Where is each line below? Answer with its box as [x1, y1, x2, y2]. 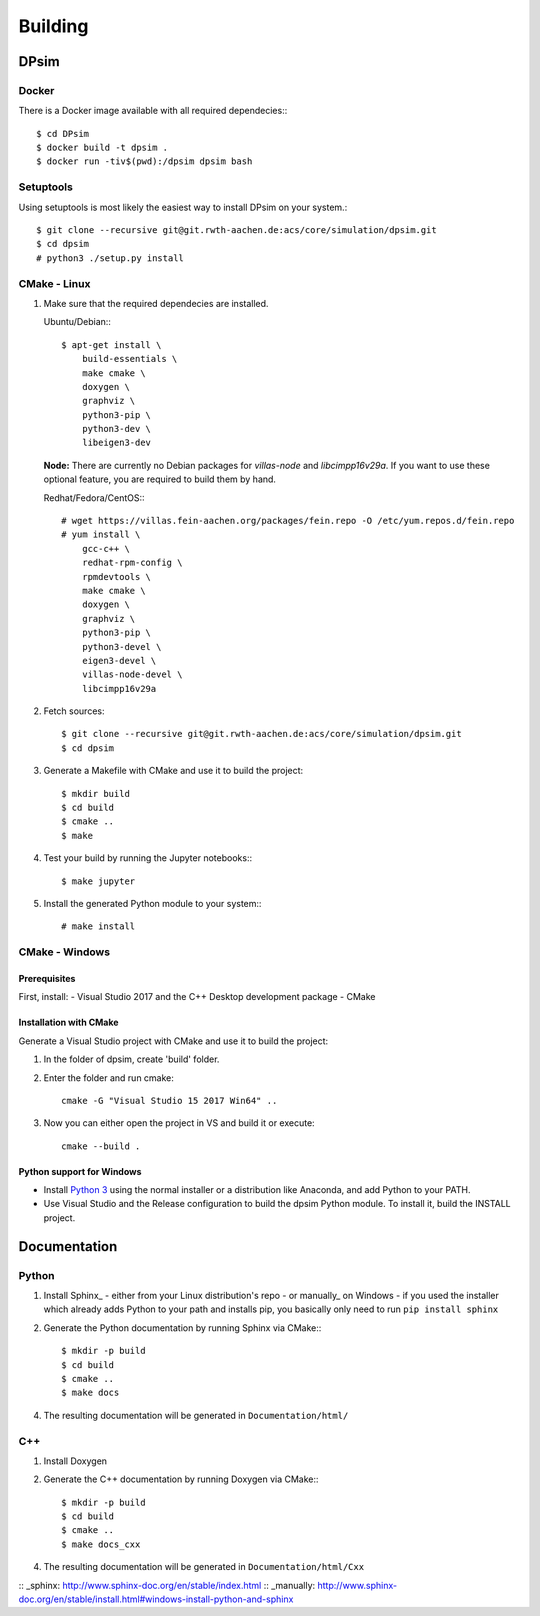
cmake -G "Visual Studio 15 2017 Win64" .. [61, 1095, 278, 1106]
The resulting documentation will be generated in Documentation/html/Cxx [43, 1561, 365, 1573]
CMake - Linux [18, 276, 91, 290]
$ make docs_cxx [61, 1538, 141, 1550]
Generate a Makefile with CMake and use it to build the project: [43, 765, 304, 777]
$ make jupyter [61, 875, 136, 887]
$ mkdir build [61, 788, 130, 799]
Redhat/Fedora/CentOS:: [43, 491, 145, 504]
